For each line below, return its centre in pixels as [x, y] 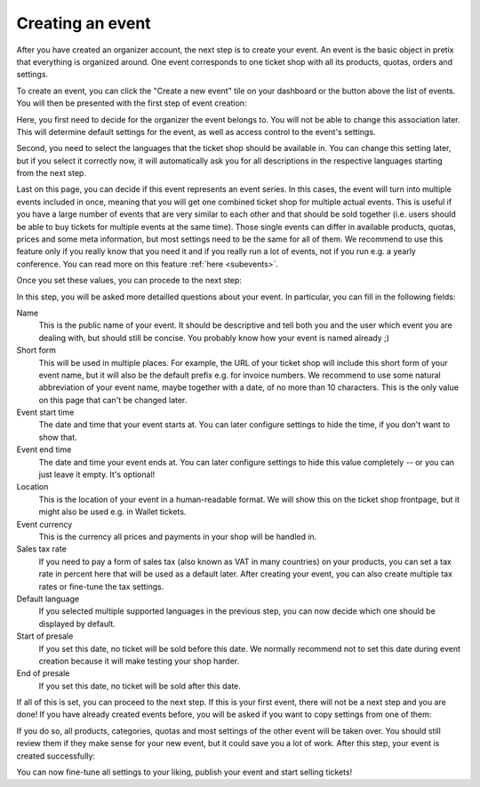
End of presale [43, 673]
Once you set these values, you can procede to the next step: [129, 281]
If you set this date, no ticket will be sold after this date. [140, 686]
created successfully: [56, 756]
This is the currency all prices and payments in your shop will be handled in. [178, 537]
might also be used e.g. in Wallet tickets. [112, 512]
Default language [48, 599]
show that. [58, 437]
